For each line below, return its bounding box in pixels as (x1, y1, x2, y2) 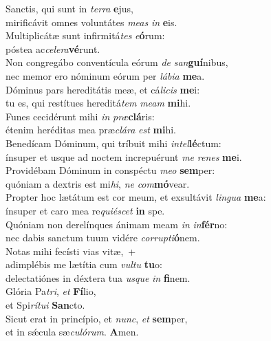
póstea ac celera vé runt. (6, 41, 100, 56)
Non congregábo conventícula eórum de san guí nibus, (6, 55, 228, 69)
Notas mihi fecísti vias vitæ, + (6, 243, 136, 258)
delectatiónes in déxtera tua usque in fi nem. (6, 270, 191, 285)
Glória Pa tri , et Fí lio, (6, 284, 96, 298)
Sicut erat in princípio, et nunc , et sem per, (6, 311, 188, 325)
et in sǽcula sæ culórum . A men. (6, 324, 139, 339)
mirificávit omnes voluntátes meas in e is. (6, 14, 177, 29)
